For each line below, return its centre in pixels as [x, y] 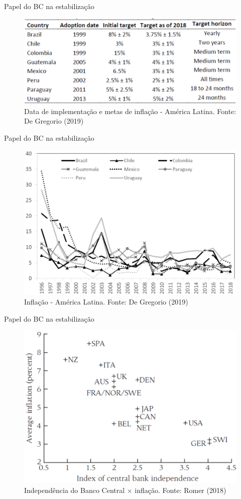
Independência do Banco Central [75, 490]
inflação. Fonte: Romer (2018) [180, 490]
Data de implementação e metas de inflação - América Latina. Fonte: [130, 111]
